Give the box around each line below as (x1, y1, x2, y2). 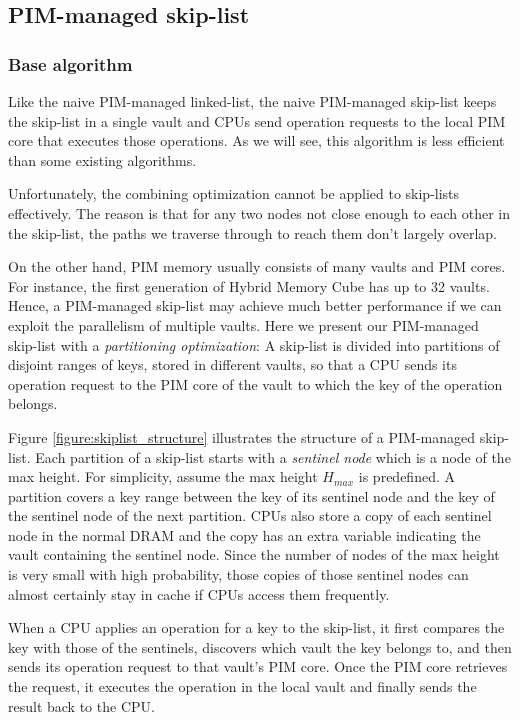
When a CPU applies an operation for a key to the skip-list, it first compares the (8, 617, 505, 638)
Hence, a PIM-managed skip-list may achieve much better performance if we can (8, 295, 502, 316)
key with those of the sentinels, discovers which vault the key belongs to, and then (8, 636, 512, 657)
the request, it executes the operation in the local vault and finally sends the (8, 676, 477, 697)
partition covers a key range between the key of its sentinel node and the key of (8, 485, 495, 506)
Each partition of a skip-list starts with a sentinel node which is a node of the (35, 446, 511, 467)
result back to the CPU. (8, 695, 155, 716)
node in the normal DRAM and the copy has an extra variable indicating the (8, 524, 481, 545)
